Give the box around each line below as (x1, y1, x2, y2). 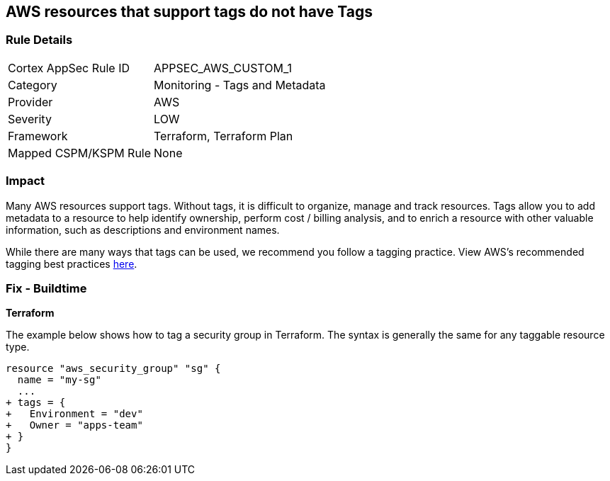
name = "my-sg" (17, 374, 101, 386)
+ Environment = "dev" (6, 408, 143, 420)
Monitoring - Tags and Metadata (154, 77, 326, 92)
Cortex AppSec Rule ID (8, 60, 130, 75)
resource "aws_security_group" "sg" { (6, 363, 221, 375)
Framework (8, 128, 68, 143)
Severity (8, 111, 52, 126)
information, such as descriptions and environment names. (6, 223, 280, 236)
